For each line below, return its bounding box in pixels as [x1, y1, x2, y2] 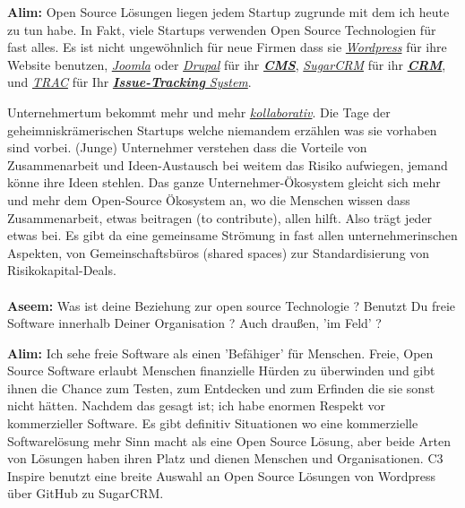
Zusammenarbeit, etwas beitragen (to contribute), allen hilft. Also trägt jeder [7, 208, 433, 227]
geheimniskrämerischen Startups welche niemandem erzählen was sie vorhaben [7, 120, 437, 139]
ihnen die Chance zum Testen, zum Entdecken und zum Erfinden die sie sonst [7, 378, 435, 397]
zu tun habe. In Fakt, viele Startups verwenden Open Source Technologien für [7, 20, 436, 39]
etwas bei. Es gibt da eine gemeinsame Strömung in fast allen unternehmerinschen [7, 226, 458, 245]
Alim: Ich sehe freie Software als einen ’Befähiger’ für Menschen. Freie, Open [7, 343, 434, 362]
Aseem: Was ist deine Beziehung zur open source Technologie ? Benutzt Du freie [7, 296, 456, 314]
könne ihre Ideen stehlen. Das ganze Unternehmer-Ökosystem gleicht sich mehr [7, 173, 441, 192]
